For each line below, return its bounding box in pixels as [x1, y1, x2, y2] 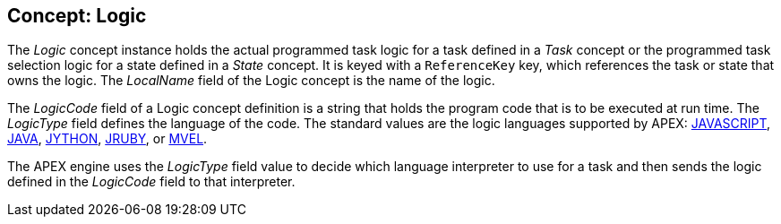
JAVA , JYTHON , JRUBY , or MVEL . [7, 131, 208, 147]
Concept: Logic [7, 4, 147, 27]
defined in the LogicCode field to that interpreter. [7, 174, 296, 190]
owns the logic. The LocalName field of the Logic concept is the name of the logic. [7, 73, 495, 89]
